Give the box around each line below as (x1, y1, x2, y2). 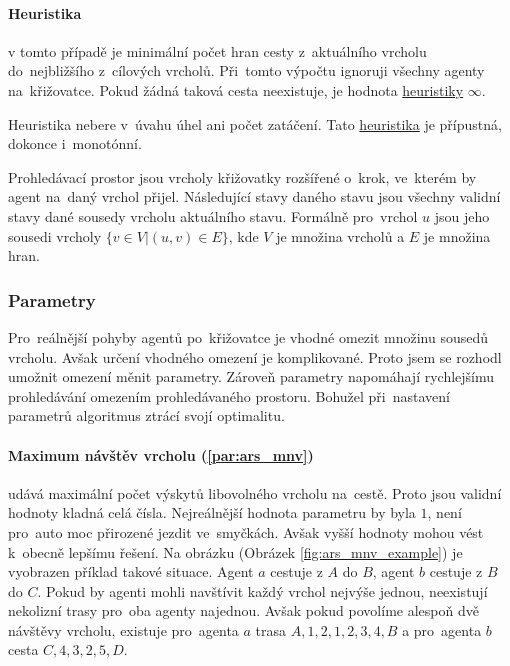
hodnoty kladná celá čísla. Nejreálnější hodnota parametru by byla (8, 502, 416, 523)
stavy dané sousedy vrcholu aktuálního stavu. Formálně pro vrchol (8, 205, 418, 226)
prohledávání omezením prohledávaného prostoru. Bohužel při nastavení (8, 385, 450, 406)
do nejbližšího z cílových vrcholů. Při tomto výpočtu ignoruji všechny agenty (8, 60, 485, 81)
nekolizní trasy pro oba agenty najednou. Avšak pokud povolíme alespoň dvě (8, 600, 479, 621)
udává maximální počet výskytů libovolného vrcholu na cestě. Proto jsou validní (8, 482, 502, 503)
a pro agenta (402, 619, 482, 640)
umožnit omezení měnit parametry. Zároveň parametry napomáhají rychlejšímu (8, 366, 495, 387)
